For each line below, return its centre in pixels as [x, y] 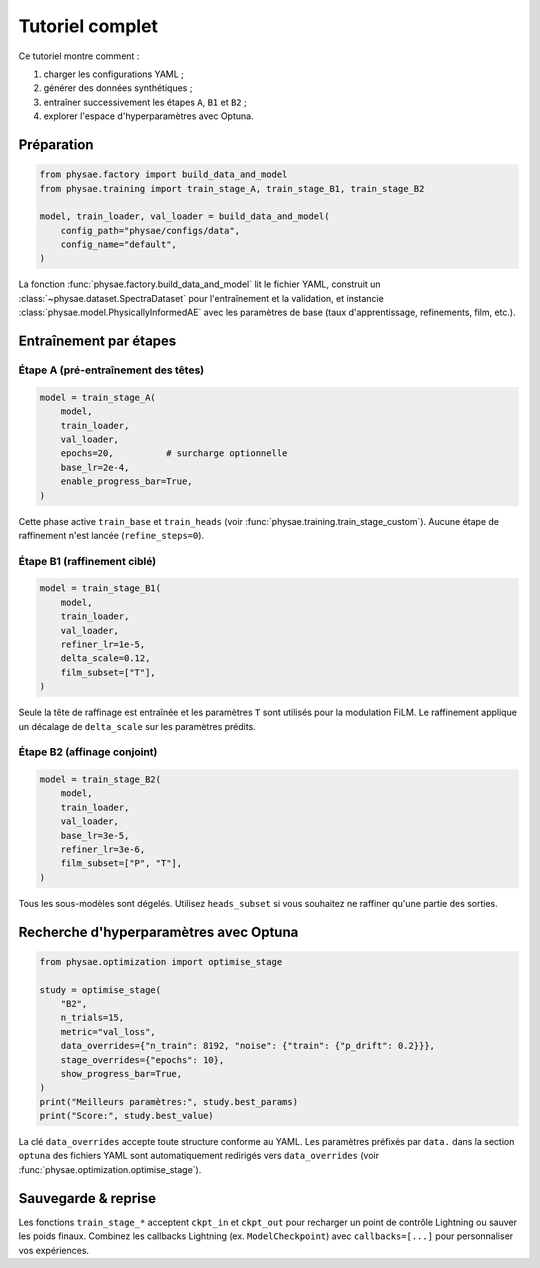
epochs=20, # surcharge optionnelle [174, 453]
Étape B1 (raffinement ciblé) [87, 561]
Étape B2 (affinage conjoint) [88, 752]
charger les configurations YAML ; [114, 74]
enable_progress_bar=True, [127, 481]
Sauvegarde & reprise [87, 1198]
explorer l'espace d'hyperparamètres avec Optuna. [148, 116]
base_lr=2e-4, [95, 467]
